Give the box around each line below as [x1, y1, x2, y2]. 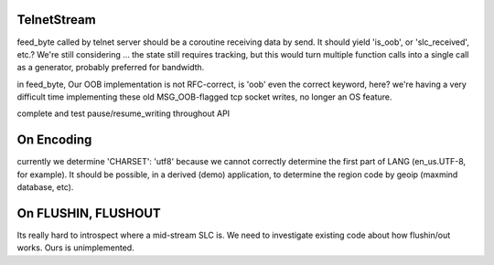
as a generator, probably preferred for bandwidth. [16, 62, 205, 73]
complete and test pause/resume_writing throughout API [16, 108, 231, 119]
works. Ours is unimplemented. [16, 242, 134, 253]
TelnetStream [16, 12, 96, 27]
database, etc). [16, 182, 74, 193]
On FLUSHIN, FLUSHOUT [16, 206, 162, 221]
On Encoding [16, 132, 92, 148]
